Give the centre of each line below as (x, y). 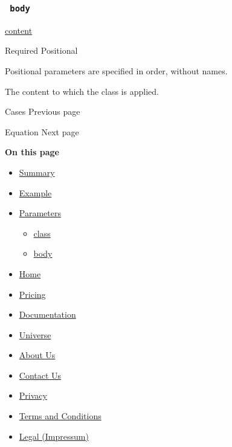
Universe (35, 334)
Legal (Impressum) (54, 436)
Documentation (47, 314)
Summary (37, 172)
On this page (32, 152)
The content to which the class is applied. (82, 91)
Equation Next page (42, 131)
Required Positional (41, 50)
